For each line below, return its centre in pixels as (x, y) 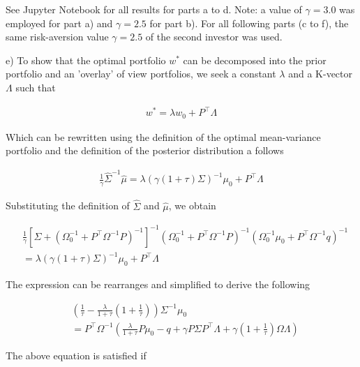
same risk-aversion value (57, 37)
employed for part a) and (59, 23)
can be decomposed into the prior (255, 60)
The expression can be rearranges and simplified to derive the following (158, 284)
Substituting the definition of (68, 205)
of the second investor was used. (214, 37)
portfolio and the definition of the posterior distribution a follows (145, 150)
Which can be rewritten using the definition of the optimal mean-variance (163, 136)
